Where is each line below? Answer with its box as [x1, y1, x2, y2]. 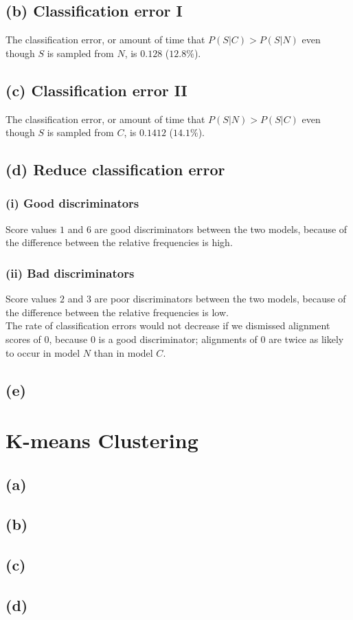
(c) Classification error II [5, 79, 187, 100]
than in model [93, 345, 153, 359]
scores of [5, 331, 41, 346]
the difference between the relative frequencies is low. [5, 305, 229, 319]
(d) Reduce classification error [5, 159, 225, 180]
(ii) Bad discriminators [5, 264, 135, 281]
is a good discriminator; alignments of [98, 331, 258, 346]
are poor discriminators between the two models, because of [94, 291, 346, 306]
